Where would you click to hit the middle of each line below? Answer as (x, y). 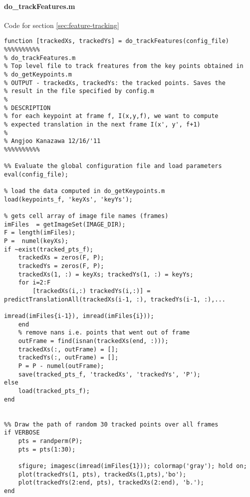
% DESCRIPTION (27, 108)
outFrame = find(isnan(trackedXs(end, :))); (93, 341)
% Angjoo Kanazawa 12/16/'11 (52, 141)
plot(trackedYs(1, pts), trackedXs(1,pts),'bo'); (102, 474)
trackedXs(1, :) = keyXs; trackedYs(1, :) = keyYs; (106, 274)
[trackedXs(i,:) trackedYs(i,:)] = (92, 291)
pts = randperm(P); (50, 441)
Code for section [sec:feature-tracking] (62, 25)
